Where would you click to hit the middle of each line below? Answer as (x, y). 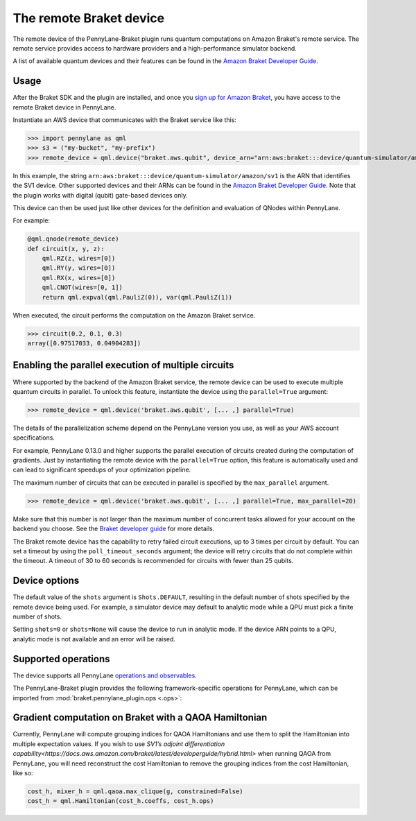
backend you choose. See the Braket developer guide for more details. (114, 529)
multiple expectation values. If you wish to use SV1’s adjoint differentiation (119, 744)
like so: (23, 772)
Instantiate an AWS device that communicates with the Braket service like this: (125, 120)
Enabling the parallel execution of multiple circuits (123, 365)
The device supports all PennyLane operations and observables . (105, 675)
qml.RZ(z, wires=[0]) (79, 259)
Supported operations (61, 659)
